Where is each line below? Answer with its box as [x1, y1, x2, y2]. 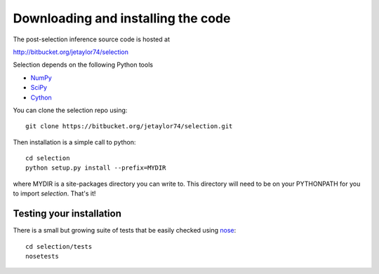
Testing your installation [13, 207, 122, 220]
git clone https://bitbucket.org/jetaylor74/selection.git [25, 123, 233, 130]
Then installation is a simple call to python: [13, 137, 136, 146]
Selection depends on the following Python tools [13, 60, 154, 69]
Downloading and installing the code [13, 11, 231, 26]
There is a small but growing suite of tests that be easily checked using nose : [13, 226, 237, 235]
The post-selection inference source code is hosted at [13, 35, 170, 43]
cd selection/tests [25, 242, 93, 250]
